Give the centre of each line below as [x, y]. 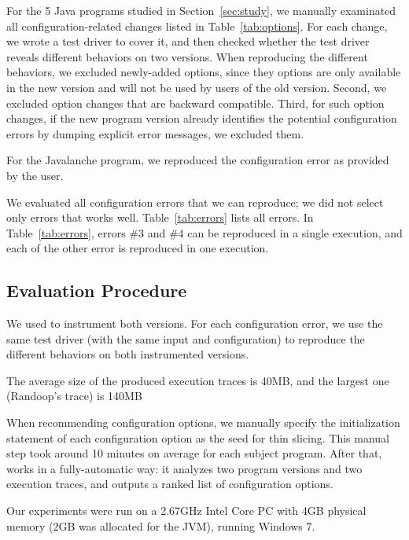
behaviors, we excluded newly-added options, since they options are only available [204, 72]
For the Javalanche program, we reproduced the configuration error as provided [198, 160]
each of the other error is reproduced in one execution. [138, 248]
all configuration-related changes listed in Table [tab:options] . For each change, [197, 26]
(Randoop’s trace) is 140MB [74, 396]
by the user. [35, 175]
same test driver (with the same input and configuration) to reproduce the [186, 338]
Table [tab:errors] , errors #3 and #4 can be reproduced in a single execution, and [204, 232]
